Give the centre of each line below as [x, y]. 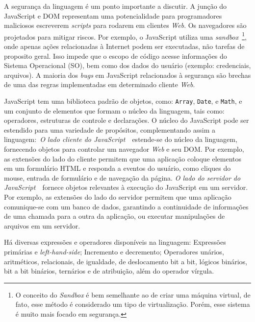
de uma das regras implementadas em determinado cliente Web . [100, 84]
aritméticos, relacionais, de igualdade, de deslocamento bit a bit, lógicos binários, [126, 261]
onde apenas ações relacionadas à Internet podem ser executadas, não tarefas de [124, 46]
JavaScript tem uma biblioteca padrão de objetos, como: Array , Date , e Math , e [123, 101]
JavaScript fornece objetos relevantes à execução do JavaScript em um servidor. [126, 187]
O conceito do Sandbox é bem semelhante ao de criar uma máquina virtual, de [133, 294]
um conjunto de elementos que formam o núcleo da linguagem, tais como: [114, 110]
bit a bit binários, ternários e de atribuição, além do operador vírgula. [109, 271]
